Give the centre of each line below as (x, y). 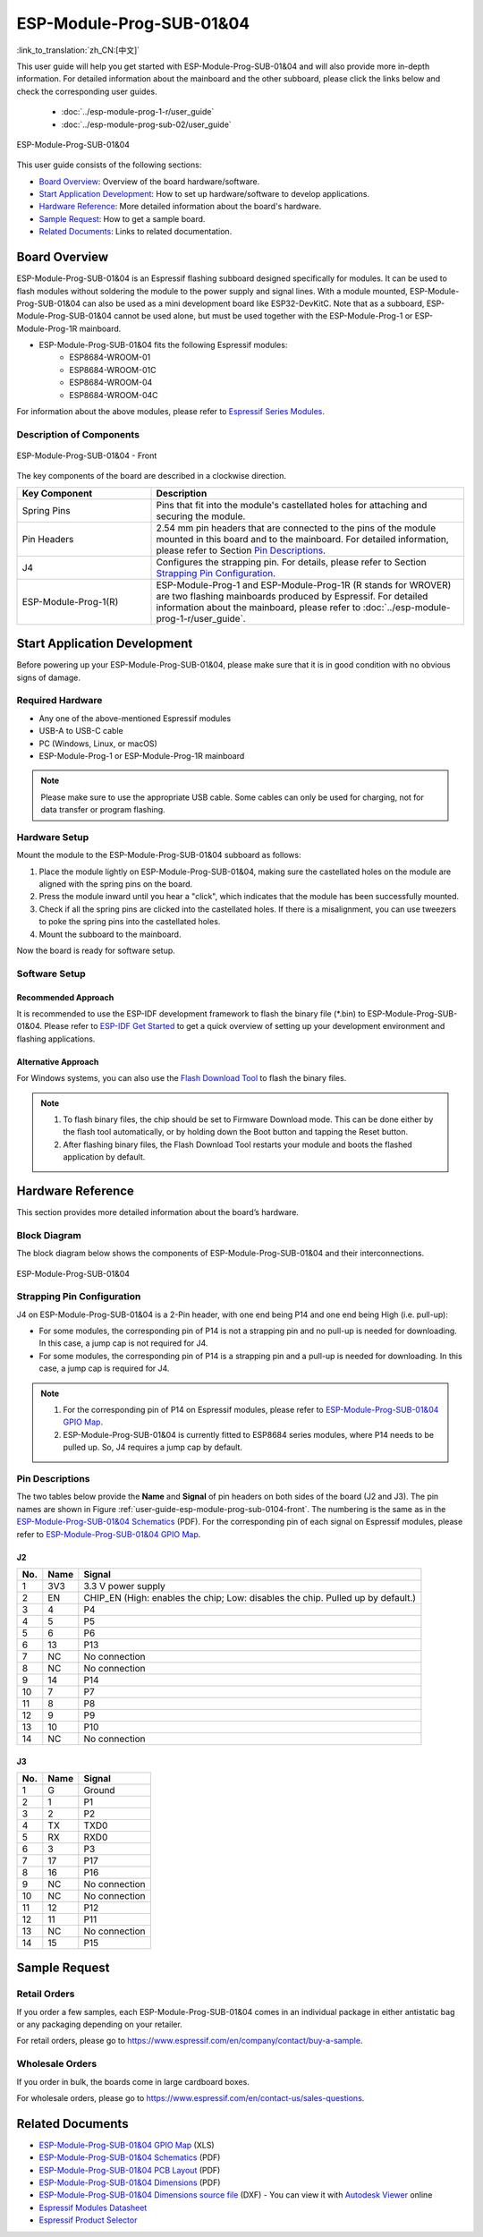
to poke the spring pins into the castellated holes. (130, 922)
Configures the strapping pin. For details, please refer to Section (291, 562)
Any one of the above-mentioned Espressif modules (135, 718)
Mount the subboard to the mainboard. (110, 934)
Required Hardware (59, 701)
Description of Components (78, 434)
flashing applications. (56, 1039)
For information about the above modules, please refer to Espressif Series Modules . (171, 412)
